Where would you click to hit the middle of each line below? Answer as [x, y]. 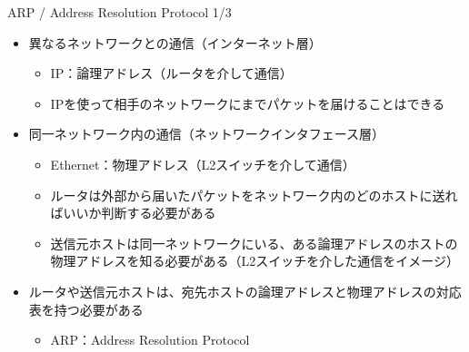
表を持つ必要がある [86, 309]
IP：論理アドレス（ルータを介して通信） [171, 73]
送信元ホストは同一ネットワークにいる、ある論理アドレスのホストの [254, 243]
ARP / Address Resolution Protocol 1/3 [120, 12]
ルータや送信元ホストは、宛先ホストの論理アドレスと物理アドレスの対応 [245, 291]
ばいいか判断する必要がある [133, 213]
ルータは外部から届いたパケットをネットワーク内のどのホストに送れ [254, 195]
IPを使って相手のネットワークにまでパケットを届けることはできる [248, 103]
